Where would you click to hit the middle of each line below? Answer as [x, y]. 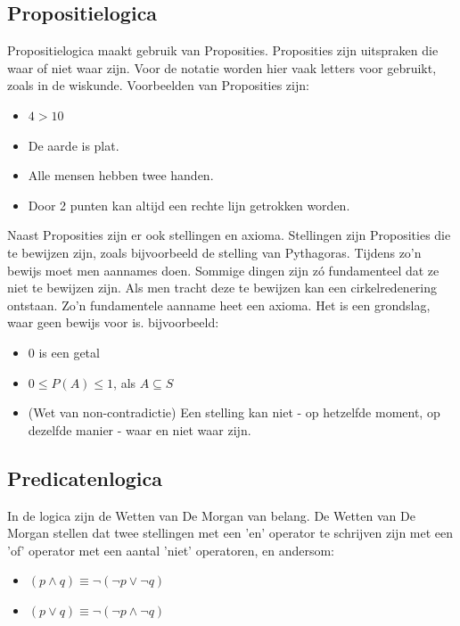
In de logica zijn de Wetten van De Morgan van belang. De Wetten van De [211, 515]
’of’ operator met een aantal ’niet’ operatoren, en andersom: [171, 550]
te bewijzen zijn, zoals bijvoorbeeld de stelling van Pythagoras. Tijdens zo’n [214, 252]
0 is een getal [64, 352]
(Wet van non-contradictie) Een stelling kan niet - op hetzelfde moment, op [234, 412]
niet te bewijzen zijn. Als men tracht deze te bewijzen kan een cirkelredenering [222, 288]
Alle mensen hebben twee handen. [121, 175]
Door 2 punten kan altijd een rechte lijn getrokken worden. [189, 205]
